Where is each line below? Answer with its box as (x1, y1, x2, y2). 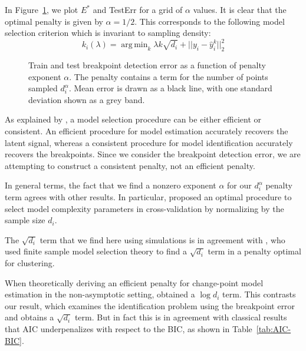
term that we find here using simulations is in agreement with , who (40, 233, 285, 246)
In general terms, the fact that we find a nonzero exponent (5, 179, 216, 191)
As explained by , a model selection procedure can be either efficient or (5, 113, 262, 125)
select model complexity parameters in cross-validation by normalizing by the (5, 202, 284, 214)
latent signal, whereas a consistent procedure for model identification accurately (5, 136, 293, 148)
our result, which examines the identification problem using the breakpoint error (5, 299, 295, 312)
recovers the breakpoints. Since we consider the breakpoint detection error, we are (5, 148, 301, 160)
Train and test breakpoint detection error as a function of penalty (28, 59, 266, 71)
